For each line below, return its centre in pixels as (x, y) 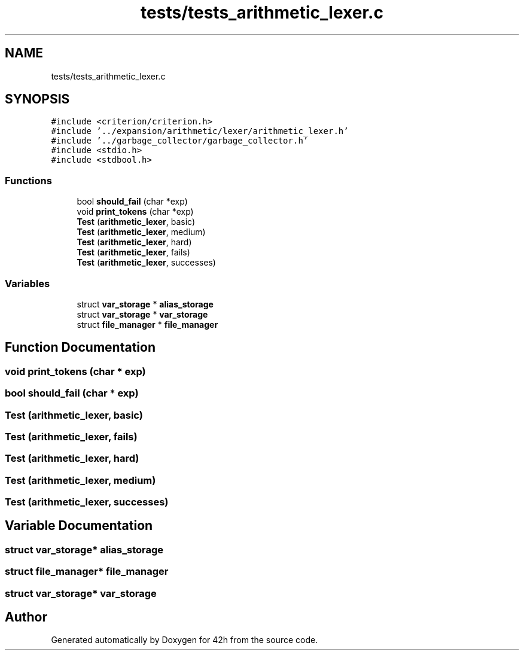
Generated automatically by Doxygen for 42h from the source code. (185, 640)
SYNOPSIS (37, 99)
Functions (28, 180)
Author (26, 617)
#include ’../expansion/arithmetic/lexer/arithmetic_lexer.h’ (200, 131)
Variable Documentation (79, 526)
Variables (28, 283)
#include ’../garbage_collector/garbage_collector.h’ (180, 141)
